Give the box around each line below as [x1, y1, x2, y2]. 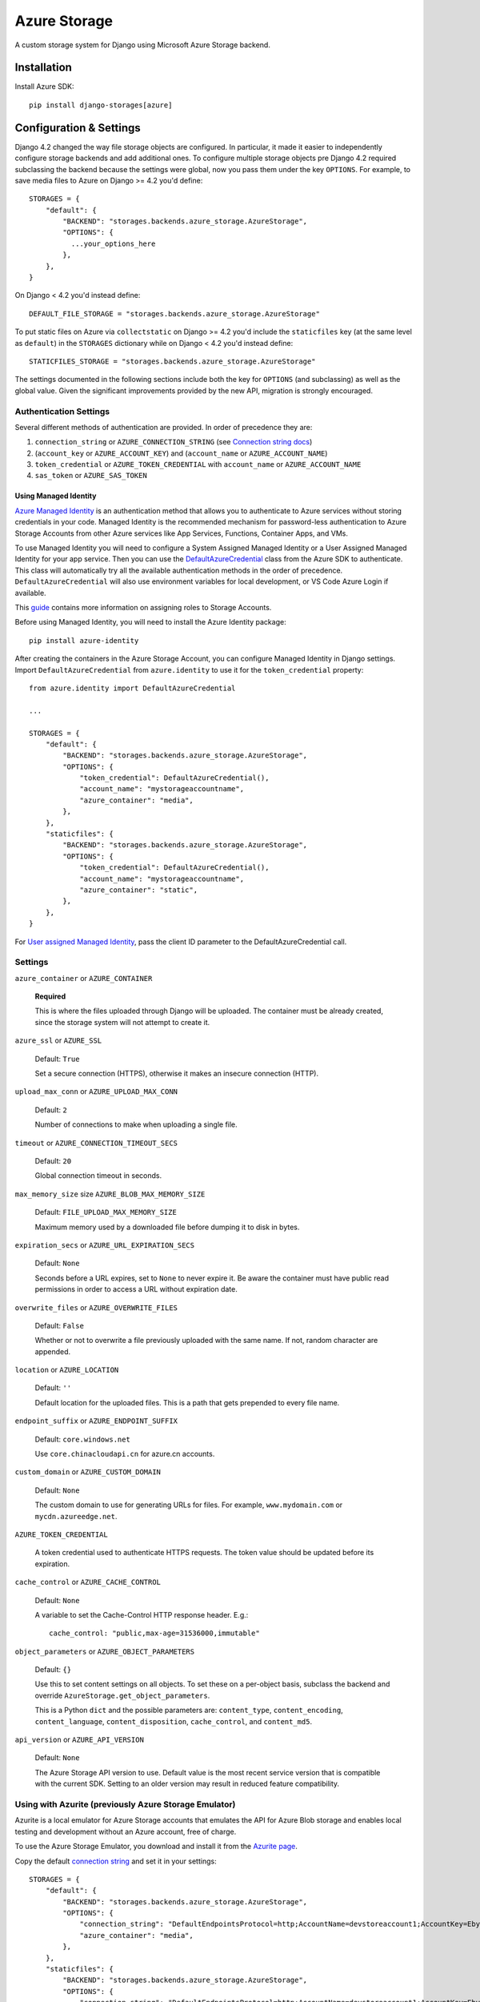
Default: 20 [34, 1156, 72, 1165]
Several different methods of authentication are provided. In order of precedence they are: [14, 422, 313, 432]
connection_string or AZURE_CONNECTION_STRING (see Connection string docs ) [34, 437, 313, 447]
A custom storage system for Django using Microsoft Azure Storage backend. [14, 40, 271, 50]
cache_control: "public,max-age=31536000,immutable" [49, 1629, 260, 1638]
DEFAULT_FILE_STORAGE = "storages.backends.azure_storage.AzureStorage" [29, 309, 320, 318]
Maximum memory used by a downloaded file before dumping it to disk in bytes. [34, 1222, 300, 1232]
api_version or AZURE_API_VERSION [14, 1735, 144, 1745]
